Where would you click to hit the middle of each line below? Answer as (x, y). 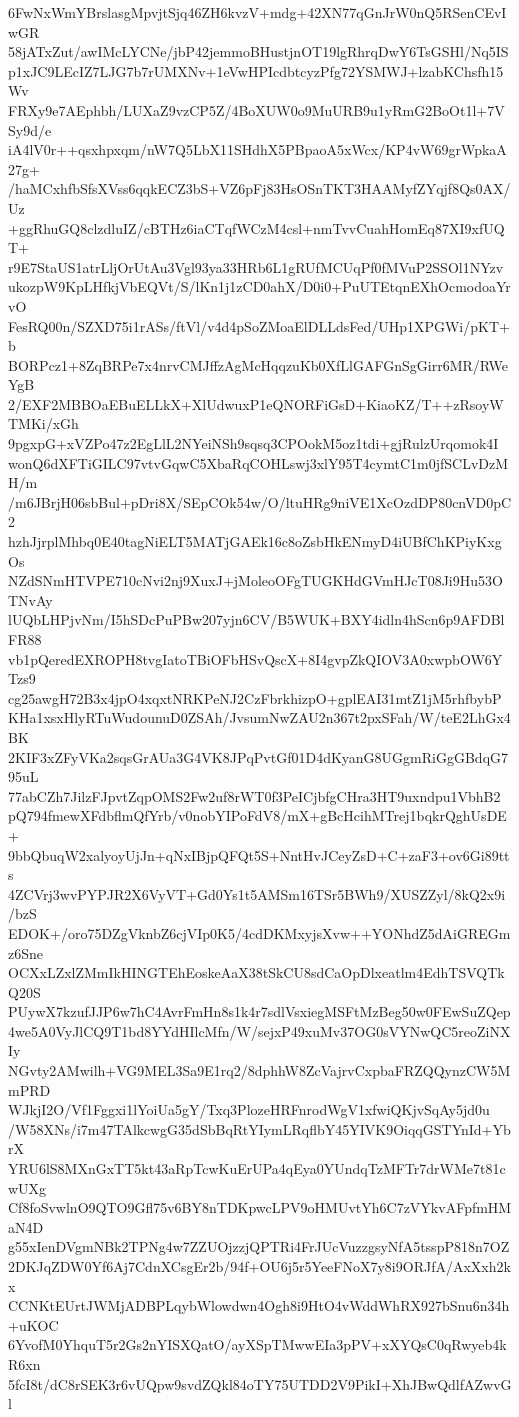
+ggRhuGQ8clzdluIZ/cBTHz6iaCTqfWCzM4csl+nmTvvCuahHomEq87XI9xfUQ (256, 227)
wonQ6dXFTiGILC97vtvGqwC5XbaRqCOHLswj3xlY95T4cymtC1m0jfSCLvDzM (258, 462)
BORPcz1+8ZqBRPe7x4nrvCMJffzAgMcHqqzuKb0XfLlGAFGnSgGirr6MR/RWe (258, 364)
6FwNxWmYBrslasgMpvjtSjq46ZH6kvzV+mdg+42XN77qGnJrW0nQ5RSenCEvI (257, 12)
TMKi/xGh (43, 423)
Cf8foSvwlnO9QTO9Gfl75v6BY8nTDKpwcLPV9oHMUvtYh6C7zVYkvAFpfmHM (260, 1207)
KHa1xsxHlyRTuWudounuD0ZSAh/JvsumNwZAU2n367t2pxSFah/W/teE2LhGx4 (259, 717)
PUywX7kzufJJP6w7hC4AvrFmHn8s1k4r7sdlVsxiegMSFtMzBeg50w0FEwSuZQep (259, 1011)
